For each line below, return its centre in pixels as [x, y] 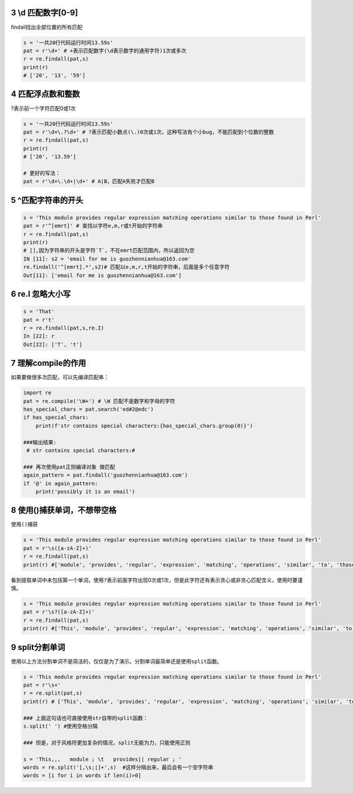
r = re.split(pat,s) [53, 693]
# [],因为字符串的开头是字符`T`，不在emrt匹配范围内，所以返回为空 [109, 251]
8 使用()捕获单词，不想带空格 [64, 510]
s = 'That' [39, 311]
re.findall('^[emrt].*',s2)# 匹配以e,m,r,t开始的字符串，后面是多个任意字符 [126, 267]
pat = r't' [39, 320]
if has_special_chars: [56, 417]
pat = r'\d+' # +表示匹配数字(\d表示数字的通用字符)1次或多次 [105, 51]
